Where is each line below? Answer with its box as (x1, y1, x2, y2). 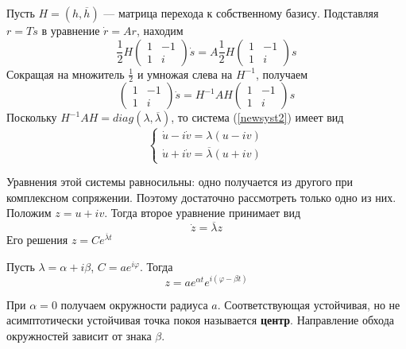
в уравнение (41, 22, 100, 38)
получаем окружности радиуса (60, 296, 208, 312)
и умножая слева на (137, 65, 233, 82)
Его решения (6, 231, 68, 248)
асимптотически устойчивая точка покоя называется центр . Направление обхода (6, 312, 394, 328)
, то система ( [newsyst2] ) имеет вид (171, 109, 344, 126)
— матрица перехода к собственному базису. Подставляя (103, 5, 379, 21)
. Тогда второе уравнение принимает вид (104, 204, 301, 221)
